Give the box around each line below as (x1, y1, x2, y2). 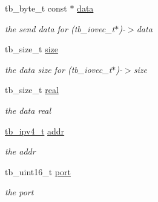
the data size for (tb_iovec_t (5, 63, 112, 75)
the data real (5, 103, 51, 116)
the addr (5, 145, 36, 158)
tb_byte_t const (5, 2, 67, 14)
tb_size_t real (5, 83, 59, 96)
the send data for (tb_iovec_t (5, 22, 115, 35)
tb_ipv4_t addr (5, 124, 65, 137)
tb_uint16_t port (5, 165, 71, 178)
